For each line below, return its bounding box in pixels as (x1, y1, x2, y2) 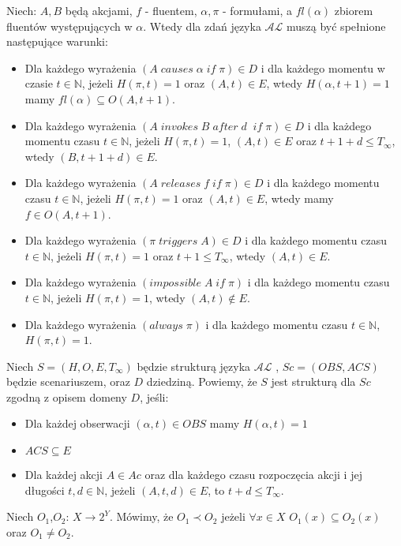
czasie (24, 75, 53, 92)
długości (24, 481, 65, 498)
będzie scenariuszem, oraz (6, 373, 130, 390)
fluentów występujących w (6, 17, 133, 34)
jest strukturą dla (271, 373, 356, 390)
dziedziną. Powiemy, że (146, 373, 257, 390)
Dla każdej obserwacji (24, 415, 130, 432)
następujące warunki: (6, 33, 108, 50)
